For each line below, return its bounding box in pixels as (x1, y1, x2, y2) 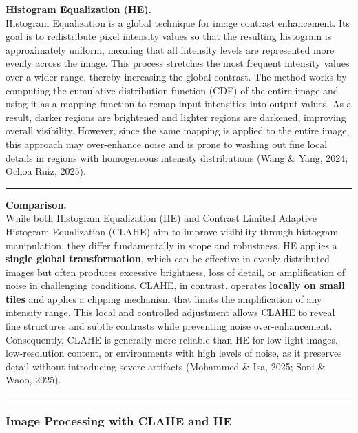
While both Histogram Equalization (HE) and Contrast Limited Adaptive (6, 211, 317, 225)
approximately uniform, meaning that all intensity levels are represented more (6, 42, 335, 56)
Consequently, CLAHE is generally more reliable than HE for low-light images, (6, 332, 338, 346)
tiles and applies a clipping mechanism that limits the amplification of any (6, 291, 322, 306)
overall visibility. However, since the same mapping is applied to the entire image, (6, 123, 350, 138)
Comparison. (6, 197, 67, 211)
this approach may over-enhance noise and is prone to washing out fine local (6, 136, 328, 151)
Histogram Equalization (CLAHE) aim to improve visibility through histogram (6, 224, 339, 238)
